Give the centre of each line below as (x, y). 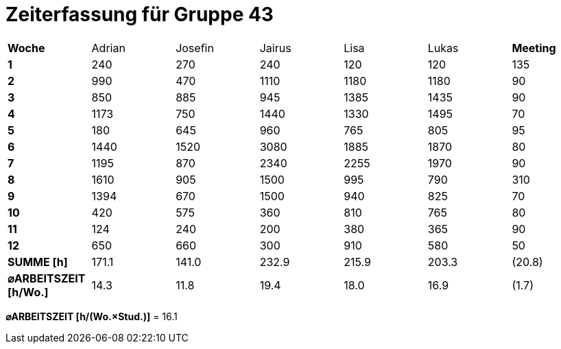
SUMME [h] (38, 262)
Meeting (534, 48)
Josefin (195, 48)
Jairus (275, 48)
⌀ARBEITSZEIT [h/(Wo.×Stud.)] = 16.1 (92, 316)
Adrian (108, 48)
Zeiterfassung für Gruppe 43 (140, 14)
